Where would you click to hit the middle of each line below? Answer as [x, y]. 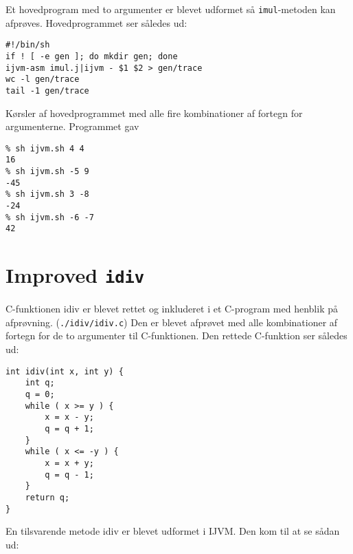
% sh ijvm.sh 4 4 [45, 148]
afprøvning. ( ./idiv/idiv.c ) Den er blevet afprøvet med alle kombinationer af [172, 322]
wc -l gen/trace [43, 79]
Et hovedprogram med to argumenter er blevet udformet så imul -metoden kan [171, 9]
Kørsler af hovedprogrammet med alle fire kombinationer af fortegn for [154, 113]
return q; [47, 497]
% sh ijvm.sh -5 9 [47, 172]
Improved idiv [75, 275]
